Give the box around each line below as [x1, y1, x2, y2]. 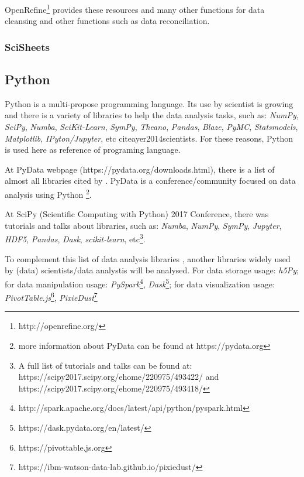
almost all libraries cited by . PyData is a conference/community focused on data [5, 174, 296, 187]
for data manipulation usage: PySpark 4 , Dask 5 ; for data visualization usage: [5, 276, 275, 290]
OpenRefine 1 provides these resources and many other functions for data [5, 2, 265, 15]
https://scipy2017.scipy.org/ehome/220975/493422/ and [18, 370, 219, 383]
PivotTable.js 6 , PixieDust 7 [5, 290, 98, 303]
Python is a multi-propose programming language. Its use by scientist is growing [5, 97, 293, 109]
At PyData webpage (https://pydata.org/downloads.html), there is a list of [5, 163, 275, 175]
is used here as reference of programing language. [5, 143, 181, 156]
